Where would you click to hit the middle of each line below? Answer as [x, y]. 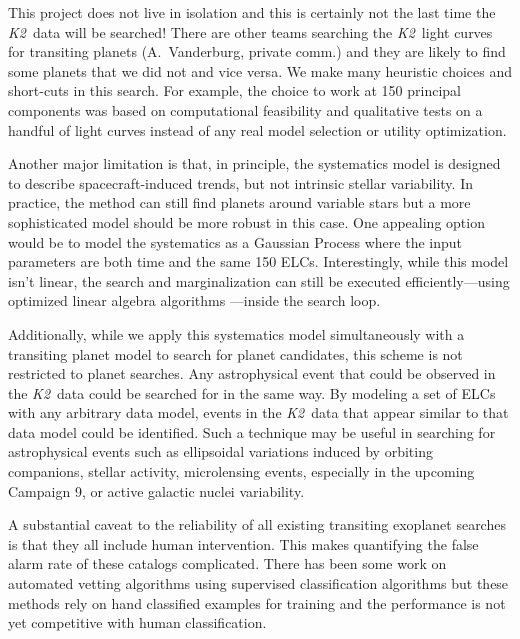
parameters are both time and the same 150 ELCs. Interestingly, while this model [258, 261]
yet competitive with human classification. [137, 622]
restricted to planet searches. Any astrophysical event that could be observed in [252, 373]
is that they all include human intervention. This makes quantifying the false [243, 543]
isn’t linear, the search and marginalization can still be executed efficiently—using [259, 280]
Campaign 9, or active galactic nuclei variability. [156, 490]
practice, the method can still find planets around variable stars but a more [239, 202]
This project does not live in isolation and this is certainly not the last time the [252, 12]
